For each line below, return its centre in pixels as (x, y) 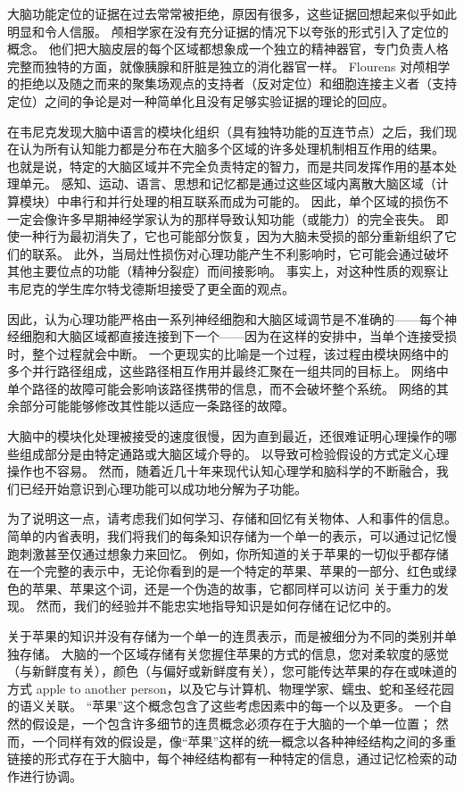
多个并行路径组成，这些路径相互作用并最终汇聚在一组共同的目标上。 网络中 (228, 371)
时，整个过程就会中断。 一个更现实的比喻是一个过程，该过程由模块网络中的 (228, 353)
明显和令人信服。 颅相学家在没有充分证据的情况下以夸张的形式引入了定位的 (228, 31)
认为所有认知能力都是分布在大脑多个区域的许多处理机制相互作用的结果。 (232, 149)
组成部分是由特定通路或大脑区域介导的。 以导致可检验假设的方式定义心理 (234, 453)
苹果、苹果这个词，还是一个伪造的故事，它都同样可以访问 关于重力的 (234, 588)
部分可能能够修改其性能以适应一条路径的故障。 (157, 406)
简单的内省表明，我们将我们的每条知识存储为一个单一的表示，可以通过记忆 (226, 536)
